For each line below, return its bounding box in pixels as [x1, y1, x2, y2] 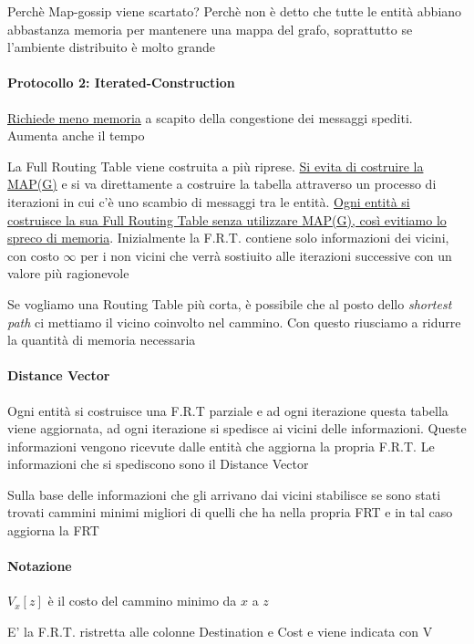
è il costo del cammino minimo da [47, 591, 237, 610]
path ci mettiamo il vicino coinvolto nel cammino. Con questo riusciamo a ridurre [7, 312, 461, 331]
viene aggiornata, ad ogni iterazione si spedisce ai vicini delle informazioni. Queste [7, 419, 467, 438]
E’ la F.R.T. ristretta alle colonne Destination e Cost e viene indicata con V [7, 622, 433, 641]
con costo [7, 245, 59, 265]
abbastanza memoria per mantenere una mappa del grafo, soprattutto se [7, 19, 413, 38]
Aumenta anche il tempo [7, 126, 145, 145]
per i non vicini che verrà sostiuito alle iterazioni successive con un [80, 245, 452, 265]
